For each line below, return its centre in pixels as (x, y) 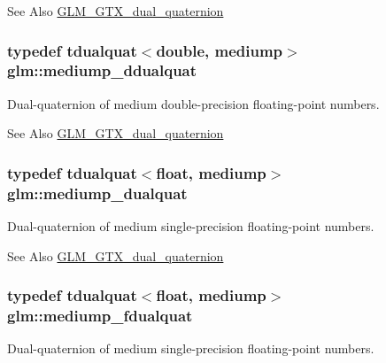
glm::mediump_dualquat (97, 193)
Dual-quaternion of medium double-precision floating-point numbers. (193, 103)
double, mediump (220, 50)
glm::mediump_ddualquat (102, 70)
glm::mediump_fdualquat (100, 316)
